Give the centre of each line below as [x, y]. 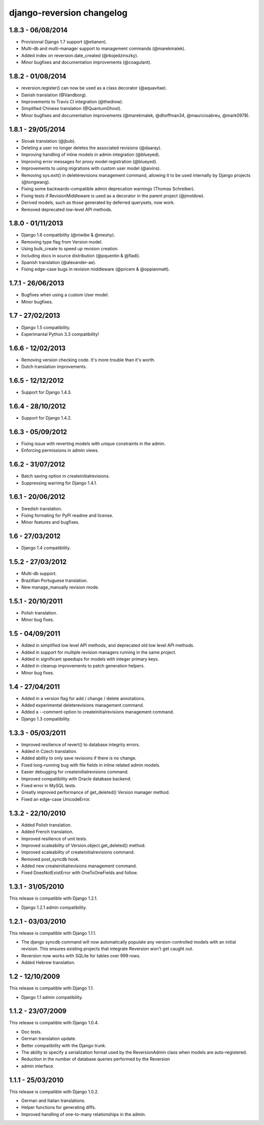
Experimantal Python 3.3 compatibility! [60, 334]
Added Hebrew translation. [48, 963]
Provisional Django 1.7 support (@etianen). [64, 42]
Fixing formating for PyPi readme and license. [67, 515]
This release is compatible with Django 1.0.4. [54, 1023]
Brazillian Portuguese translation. [55, 580]
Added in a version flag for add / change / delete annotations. [83, 698]
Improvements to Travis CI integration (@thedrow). [72, 101]
